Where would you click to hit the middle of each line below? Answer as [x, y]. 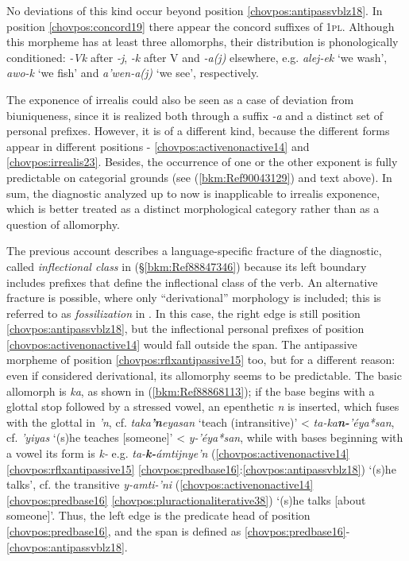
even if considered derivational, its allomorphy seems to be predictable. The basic [204, 375]
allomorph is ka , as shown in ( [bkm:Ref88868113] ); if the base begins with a [191, 391]
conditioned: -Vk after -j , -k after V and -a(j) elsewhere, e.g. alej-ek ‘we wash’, [197, 57]
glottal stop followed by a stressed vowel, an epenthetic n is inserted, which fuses [203, 406]
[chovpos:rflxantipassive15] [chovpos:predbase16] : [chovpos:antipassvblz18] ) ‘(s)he [201, 468]
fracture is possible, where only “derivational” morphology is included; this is [194, 298]
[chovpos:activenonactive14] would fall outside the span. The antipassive [182, 344]
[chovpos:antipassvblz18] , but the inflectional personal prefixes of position [185, 329]
